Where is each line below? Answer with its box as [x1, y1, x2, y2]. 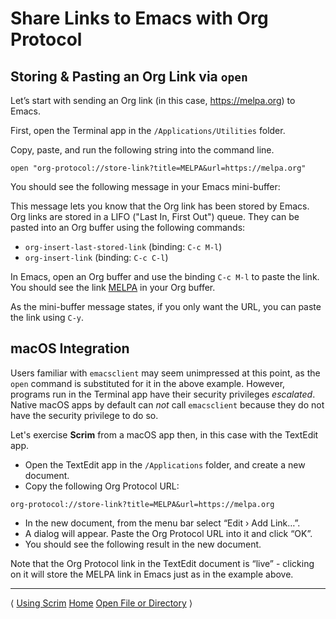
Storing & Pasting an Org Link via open [10, 68, 248, 85]
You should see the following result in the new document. [24, 538, 262, 550]
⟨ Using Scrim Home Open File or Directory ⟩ [10, 597, 193, 609]
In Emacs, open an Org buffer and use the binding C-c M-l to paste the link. [10, 271, 320, 282]
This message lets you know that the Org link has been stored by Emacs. [10, 200, 310, 212]
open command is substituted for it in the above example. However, [10, 377, 286, 389]
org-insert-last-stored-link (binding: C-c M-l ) [24, 241, 223, 252]
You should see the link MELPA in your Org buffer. [10, 282, 216, 293]
